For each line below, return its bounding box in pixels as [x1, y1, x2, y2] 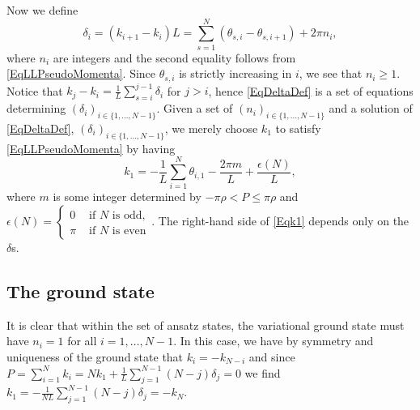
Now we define [6, 2, 78, 18]
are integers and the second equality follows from [53, 49, 296, 66]
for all [67, 332, 97, 349]
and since [248, 348, 295, 365]
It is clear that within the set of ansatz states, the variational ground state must [6, 316, 405, 333]
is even [112, 224, 146, 237]
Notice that [6, 82, 63, 99]
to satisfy [275, 119, 321, 136]
